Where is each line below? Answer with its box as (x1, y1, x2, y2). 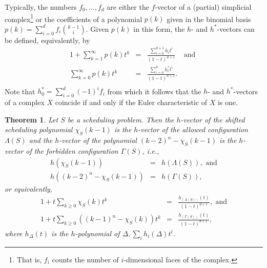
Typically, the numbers (5, 2, 77, 12)
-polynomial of (75, 228, 120, 238)
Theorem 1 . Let (5, 114, 58, 125)
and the (29, 135, 53, 146)
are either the (107, 2, 149, 12)
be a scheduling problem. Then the (67, 114, 174, 125)
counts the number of (52, 254, 119, 264)
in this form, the (133, 23, 185, 34)
